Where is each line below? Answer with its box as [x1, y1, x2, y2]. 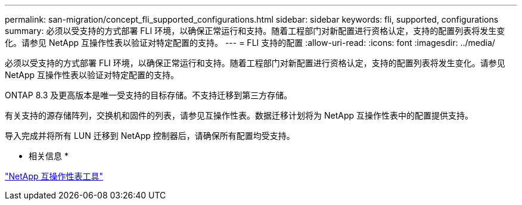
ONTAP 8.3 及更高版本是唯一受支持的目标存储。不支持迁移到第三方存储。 [5, 90, 293, 100]
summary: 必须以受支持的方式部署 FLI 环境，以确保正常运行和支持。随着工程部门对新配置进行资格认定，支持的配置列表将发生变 [5, 26, 505, 36]
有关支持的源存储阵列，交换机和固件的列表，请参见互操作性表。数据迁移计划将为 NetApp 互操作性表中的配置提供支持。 [5, 110, 473, 120]
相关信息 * [29, 151, 69, 161]
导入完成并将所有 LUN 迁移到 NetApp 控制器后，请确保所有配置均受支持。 [5, 131, 295, 141]
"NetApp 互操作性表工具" [5, 171, 104, 181]
